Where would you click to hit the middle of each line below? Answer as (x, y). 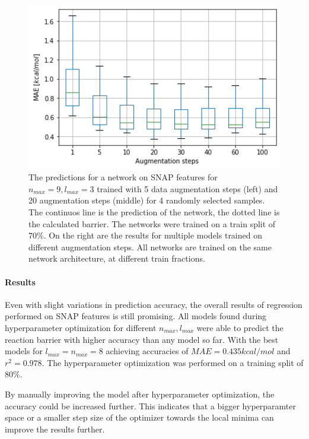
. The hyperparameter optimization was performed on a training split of (173, 362)
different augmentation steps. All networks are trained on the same (150, 246)
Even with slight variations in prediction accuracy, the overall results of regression (154, 304)
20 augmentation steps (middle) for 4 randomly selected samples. (147, 200)
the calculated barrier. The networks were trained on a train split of (152, 223)
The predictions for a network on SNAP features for (123, 177)
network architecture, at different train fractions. (117, 258)
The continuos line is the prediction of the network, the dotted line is (154, 212)
